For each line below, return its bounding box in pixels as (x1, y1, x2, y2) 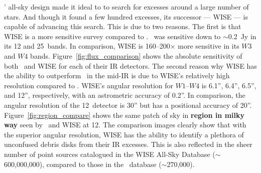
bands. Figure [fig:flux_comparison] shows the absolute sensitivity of (30, 50, 242, 61)
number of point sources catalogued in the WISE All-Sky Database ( (4, 148, 215, 159)
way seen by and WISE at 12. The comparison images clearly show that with (4, 119, 246, 130)
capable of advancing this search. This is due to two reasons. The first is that (4, 21, 241, 32)
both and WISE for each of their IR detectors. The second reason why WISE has (4, 60, 257, 71)
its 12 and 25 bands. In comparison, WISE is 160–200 (4, 41, 170, 51)
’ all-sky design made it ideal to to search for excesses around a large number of (4, 2, 249, 12)
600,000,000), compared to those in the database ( (4, 158, 162, 169)
